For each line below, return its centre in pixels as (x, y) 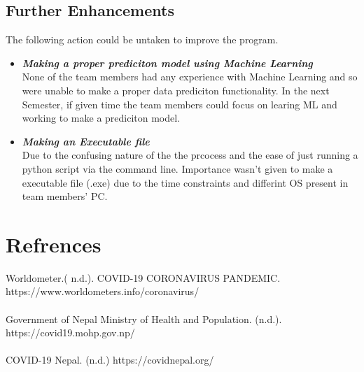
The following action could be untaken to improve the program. (142, 40)
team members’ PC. (65, 196)
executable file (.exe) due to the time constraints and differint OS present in (185, 182)
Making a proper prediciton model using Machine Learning (167, 63)
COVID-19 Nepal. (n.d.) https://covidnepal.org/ (110, 360)
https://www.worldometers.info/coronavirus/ (103, 291)
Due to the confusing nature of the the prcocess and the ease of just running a (190, 155)
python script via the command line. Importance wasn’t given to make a (177, 168)
